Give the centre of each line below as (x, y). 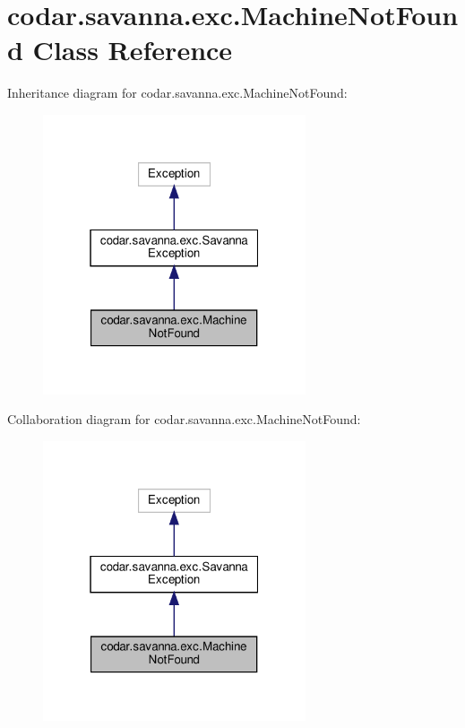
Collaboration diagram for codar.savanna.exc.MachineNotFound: (184, 419)
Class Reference (133, 50)
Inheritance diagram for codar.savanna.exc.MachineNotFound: (177, 93)
